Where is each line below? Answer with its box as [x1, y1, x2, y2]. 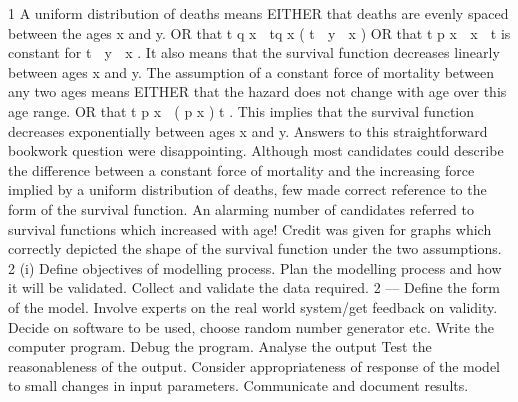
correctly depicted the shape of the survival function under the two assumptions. [8, 238, 502, 259]
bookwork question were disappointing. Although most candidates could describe [8, 140, 504, 161]
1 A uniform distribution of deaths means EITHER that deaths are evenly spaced [8, 3, 509, 23]
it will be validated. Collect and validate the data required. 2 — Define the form [8, 277, 500, 298]
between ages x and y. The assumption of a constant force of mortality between [8, 61, 495, 82]
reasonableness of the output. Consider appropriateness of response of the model [8, 355, 500, 376]
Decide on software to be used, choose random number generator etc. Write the [8, 316, 494, 337]
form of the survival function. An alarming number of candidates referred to [8, 198, 474, 219]
